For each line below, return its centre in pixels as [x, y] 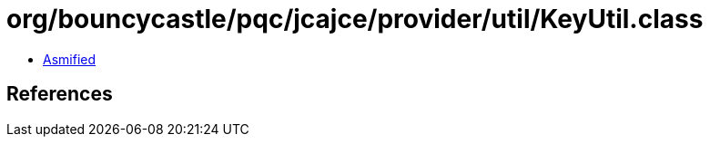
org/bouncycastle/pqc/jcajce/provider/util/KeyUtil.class [355, 19]
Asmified [70, 59]
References [60, 94]
